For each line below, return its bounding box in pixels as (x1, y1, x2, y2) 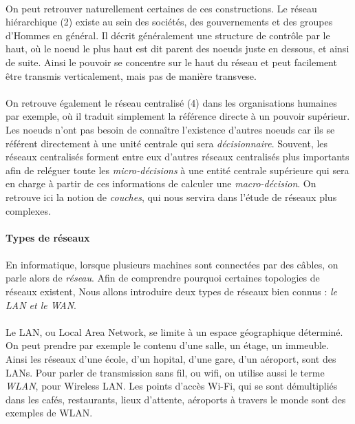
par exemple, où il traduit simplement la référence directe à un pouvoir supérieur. (6, 109, 350, 123)
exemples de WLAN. (6, 405, 93, 420)
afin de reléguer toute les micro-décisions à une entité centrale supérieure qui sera (6, 162, 349, 177)
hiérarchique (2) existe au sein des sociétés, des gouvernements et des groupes (6, 14, 333, 29)
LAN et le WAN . (6, 297, 76, 312)
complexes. (6, 203, 51, 218)
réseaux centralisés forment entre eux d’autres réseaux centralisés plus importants (6, 149, 349, 164)
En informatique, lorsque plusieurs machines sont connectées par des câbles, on (6, 257, 338, 271)
